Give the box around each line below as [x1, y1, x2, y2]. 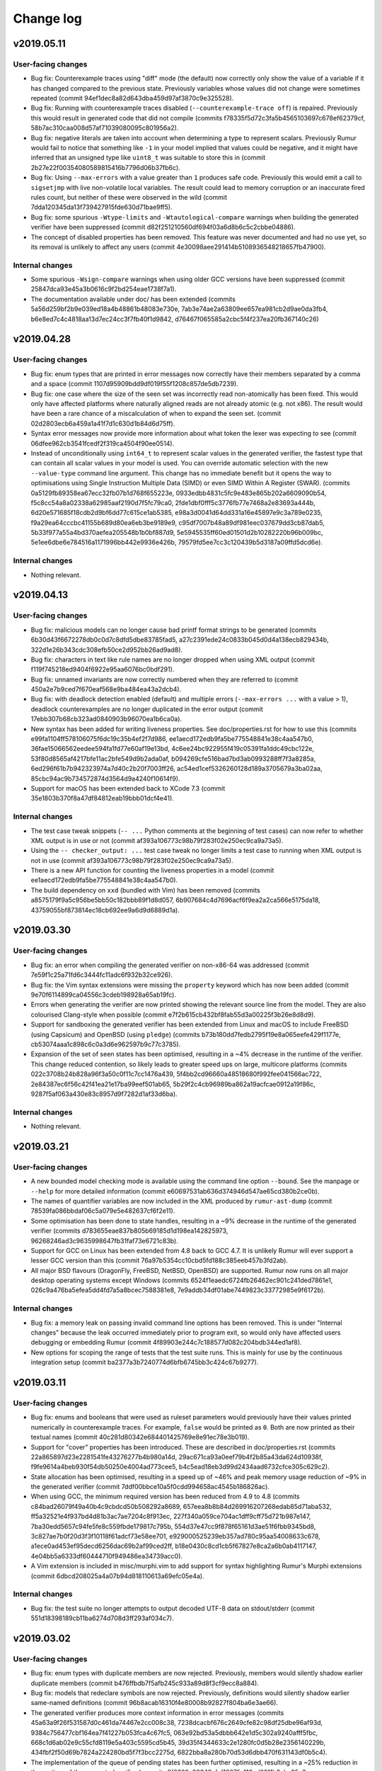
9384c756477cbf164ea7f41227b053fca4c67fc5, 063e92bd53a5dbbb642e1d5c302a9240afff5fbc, [30, 1728, 318, 1737]
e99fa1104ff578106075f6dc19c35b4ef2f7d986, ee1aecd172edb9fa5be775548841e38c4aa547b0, [30, 735, 314, 743]
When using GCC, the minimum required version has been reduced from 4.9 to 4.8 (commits [30, 1492, 300, 1501]
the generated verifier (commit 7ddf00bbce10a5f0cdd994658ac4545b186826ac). [30, 1483, 270, 1491]
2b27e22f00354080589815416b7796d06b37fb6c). [30, 163, 180, 171]
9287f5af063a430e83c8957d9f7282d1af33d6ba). [30, 1090, 178, 1098]
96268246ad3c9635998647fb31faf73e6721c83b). [30, 1236, 178, 1245]
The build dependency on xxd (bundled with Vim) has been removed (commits [30, 885, 261, 894]
